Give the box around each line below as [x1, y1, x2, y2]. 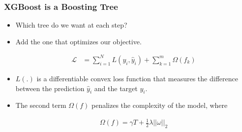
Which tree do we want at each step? [15, 20, 127, 30]
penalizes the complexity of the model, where [91, 100, 228, 110]
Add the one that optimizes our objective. [15, 36, 142, 46]
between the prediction [15, 83, 85, 93]
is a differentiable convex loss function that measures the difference [36, 73, 238, 83]
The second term [15, 100, 66, 110]
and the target [94, 83, 138, 93]
